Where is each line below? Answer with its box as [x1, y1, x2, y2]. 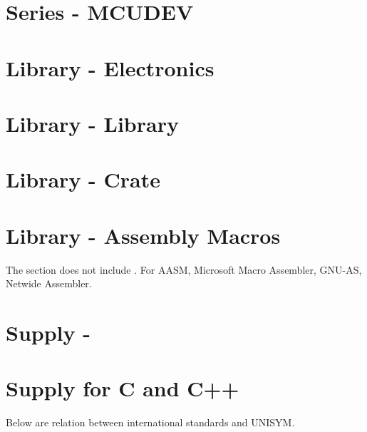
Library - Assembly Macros [6, 220, 281, 250]
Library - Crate [6, 165, 161, 194]
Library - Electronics [6, 53, 214, 82]
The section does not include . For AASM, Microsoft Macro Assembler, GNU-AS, [6, 262, 362, 277]
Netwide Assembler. [6, 276, 92, 291]
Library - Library [6, 108, 179, 138]
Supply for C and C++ [6, 374, 239, 403]
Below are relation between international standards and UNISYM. [6, 415, 295, 430]
